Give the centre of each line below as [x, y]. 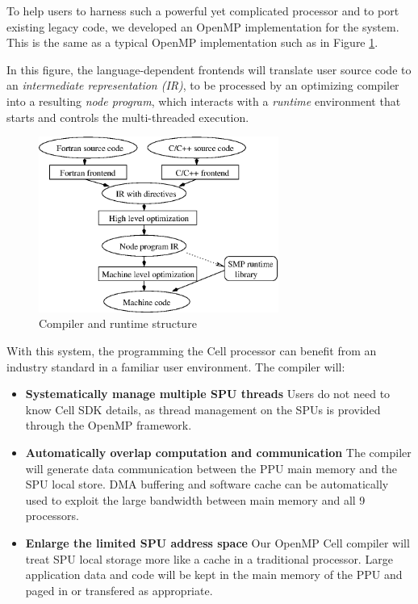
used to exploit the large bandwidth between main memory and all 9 [195, 499]
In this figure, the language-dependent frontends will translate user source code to [209, 69]
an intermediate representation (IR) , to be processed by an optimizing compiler [203, 85]
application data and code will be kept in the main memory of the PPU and [214, 575]
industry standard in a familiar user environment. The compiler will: [176, 366]
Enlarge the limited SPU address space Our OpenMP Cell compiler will [217, 543]
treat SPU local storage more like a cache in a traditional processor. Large [209, 558]
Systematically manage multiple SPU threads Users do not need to [208, 394]
